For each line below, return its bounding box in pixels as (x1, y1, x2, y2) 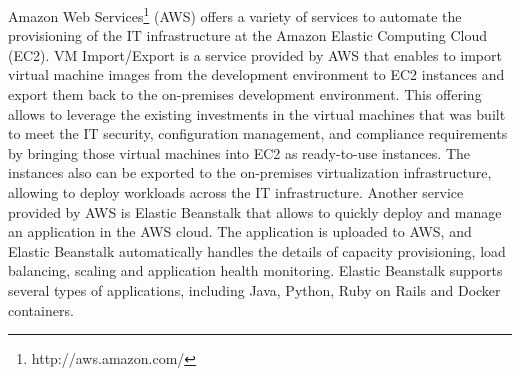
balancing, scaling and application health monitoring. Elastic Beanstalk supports (8, 260, 503, 281)
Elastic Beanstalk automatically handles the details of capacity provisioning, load (8, 240, 506, 261)
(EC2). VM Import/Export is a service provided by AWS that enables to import (8, 44, 502, 65)
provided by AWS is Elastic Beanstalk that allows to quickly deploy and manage (8, 201, 502, 222)
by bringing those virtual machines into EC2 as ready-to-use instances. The (8, 142, 470, 163)
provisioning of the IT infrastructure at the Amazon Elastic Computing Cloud (8, 25, 487, 46)
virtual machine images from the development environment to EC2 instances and (8, 64, 505, 85)
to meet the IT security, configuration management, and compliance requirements (8, 123, 508, 144)
